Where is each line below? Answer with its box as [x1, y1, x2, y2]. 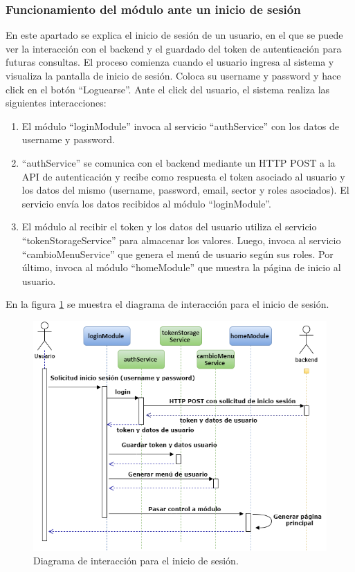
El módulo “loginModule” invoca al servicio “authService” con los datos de [21, 118, 340, 133]
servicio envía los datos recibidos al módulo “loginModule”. [21, 196, 271, 210]
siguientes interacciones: [6, 95, 107, 110]
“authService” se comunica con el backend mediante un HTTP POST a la [21, 155, 336, 169]
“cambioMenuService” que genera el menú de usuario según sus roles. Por [21, 246, 334, 261]
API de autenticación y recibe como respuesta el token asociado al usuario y [21, 169, 345, 183]
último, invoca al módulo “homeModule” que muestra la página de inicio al [21, 260, 341, 275]
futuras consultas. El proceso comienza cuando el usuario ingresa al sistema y [6, 55, 334, 69]
